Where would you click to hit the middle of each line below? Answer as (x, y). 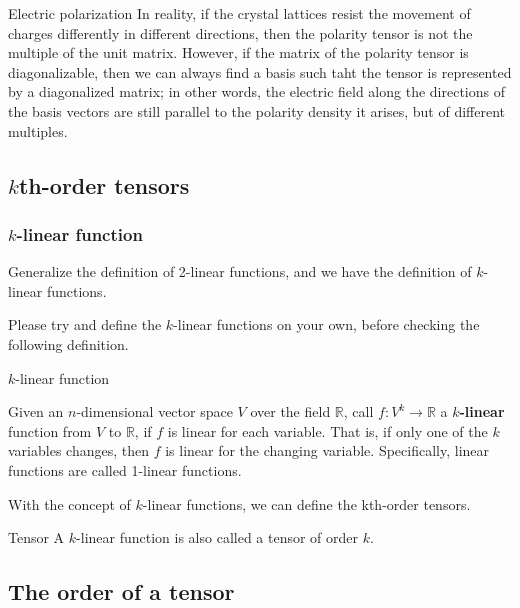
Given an (36, 411)
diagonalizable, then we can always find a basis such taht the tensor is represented (260, 71)
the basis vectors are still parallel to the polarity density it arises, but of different (256, 110)
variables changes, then (78, 450)
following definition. (68, 343)
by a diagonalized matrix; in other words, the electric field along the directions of (256, 91)
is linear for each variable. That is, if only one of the (327, 430)
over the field (290, 411)
